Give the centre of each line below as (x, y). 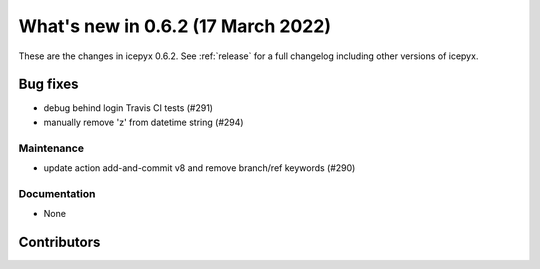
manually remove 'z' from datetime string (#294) (143, 122)
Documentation (57, 193)
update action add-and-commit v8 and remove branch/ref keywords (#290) (199, 167)
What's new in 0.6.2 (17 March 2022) (175, 26)
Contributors (59, 241)
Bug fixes (48, 84)
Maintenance (51, 148)
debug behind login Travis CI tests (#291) (128, 108)
